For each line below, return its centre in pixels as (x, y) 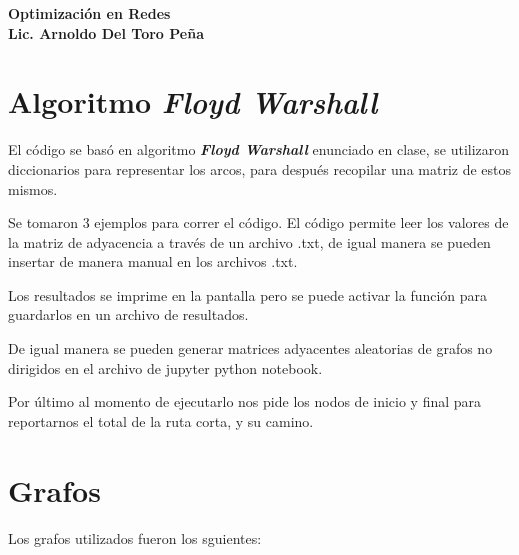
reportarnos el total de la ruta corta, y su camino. (161, 420)
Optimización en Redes (89, 13)
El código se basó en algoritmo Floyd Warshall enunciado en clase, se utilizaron (259, 149)
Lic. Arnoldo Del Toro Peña (106, 32)
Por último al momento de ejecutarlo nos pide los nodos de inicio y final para (245, 401)
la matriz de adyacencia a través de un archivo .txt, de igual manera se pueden (249, 241)
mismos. (33, 188)
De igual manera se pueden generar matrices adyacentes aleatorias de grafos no (250, 348)
